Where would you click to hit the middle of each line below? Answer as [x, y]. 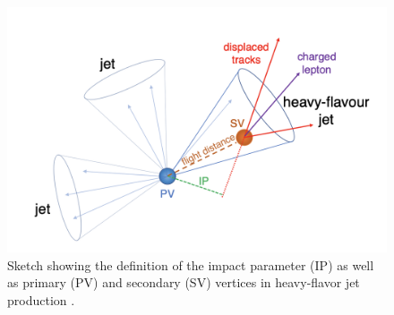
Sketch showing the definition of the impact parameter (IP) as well [191, 264]
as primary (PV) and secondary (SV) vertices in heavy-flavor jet [184, 282]
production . [41, 299]
